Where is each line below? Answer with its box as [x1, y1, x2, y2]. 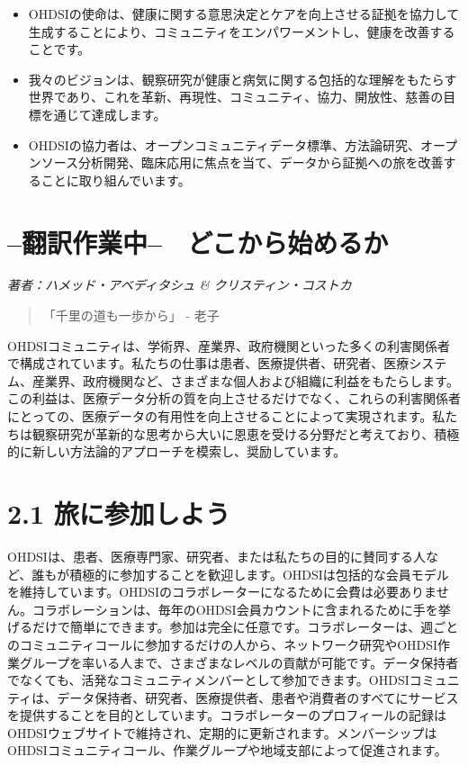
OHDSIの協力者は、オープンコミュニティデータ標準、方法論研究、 [28, 135, 421, 154]
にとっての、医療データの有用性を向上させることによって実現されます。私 [7, 407, 445, 426]
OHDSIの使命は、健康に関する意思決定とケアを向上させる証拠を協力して [28, 4, 460, 22]
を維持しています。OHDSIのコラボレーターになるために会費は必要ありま [7, 582, 436, 601]
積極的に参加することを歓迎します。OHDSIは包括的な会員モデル [69, 564, 449, 583]
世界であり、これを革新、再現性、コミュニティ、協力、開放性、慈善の [28, 87, 444, 106]
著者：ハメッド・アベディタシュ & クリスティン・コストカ [7, 275, 352, 294]
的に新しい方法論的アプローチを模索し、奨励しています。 [7, 442, 346, 461]
